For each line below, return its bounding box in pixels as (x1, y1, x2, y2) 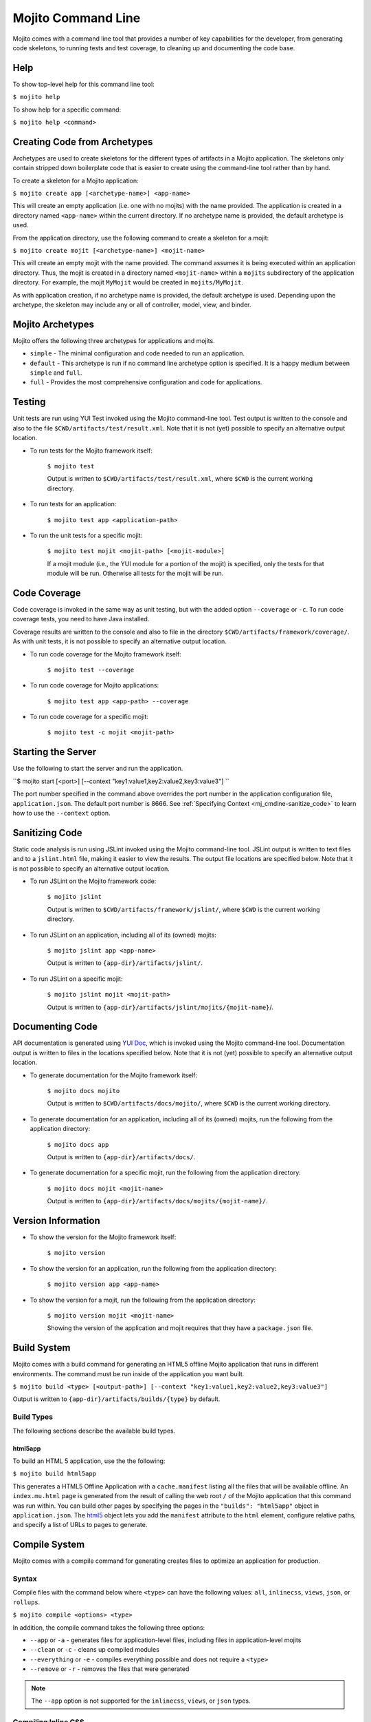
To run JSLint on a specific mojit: (30, 975, 123, 983)
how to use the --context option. (12, 809, 111, 817)
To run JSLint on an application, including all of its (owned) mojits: (30, 931, 216, 939)
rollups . (12, 1598, 41, 1606)
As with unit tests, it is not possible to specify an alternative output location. (12, 637, 227, 645)
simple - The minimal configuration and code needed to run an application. (30, 349, 245, 357)
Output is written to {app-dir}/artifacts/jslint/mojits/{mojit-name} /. (47, 1003, 274, 1011)
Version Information (12, 1214, 100, 1226)
